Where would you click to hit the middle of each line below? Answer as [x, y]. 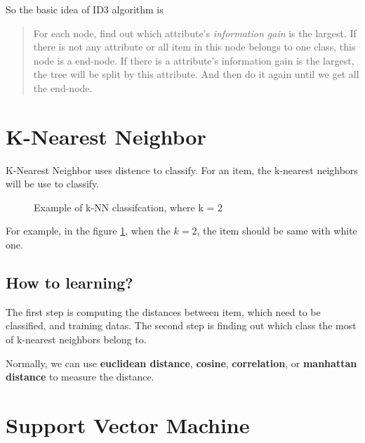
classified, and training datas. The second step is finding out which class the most [181, 325]
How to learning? [69, 283]
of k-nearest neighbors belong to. [76, 339]
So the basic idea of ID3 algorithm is [85, 9]
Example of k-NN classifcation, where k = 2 [128, 207]
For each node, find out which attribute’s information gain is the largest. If [195, 33]
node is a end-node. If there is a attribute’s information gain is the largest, [194, 60]
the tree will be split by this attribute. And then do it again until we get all [196, 74]
